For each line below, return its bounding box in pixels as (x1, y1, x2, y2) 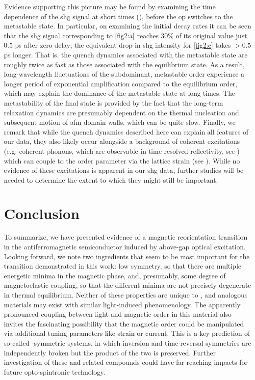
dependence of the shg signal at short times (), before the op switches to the (4, 11, 233, 21)
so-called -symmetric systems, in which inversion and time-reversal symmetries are (4, 337, 251, 348)
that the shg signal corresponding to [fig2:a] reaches (4, 30, 159, 40)
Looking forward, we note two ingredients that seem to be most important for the (4, 251, 250, 261)
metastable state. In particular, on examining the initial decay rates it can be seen (4, 21, 252, 31)
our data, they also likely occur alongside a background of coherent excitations (4, 136, 240, 146)
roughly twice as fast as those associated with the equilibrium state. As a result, (4, 59, 245, 69)
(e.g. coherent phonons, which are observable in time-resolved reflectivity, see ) (4, 145, 240, 156)
